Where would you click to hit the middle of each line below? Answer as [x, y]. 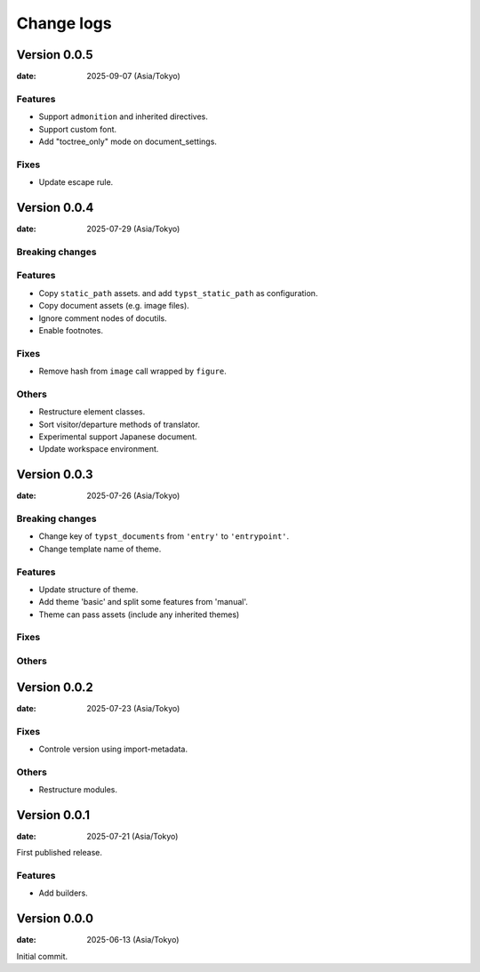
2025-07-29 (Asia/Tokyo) [133, 229]
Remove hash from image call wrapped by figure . [132, 371]
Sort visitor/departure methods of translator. [119, 424]
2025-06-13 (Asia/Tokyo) [133, 940]
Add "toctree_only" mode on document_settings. [128, 141]
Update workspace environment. [99, 449]
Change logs [64, 23]
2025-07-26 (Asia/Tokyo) [133, 496]
